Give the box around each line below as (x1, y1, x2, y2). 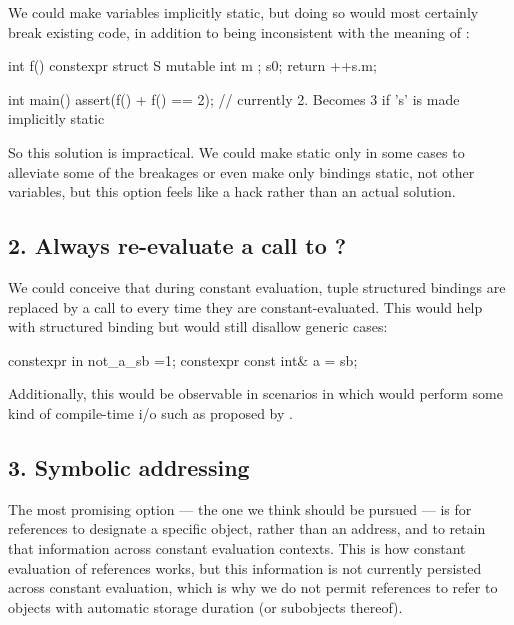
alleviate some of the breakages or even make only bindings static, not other (8, 161, 475, 182)
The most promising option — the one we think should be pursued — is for (8, 498, 472, 519)
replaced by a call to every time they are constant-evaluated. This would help (8, 296, 483, 317)
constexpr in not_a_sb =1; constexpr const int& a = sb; (8, 349, 358, 370)
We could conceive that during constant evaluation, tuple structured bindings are (8, 276, 506, 297)
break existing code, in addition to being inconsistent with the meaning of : (8, 21, 470, 42)
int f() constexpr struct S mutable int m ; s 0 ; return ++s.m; (8, 55, 377, 76)
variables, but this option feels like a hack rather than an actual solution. (8, 181, 456, 202)
